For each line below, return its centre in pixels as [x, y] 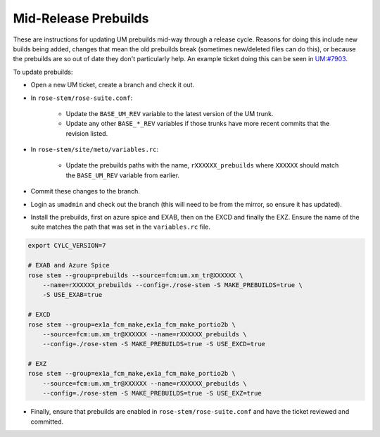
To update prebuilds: [43, 72]
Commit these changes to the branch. [85, 191]
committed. [47, 422]
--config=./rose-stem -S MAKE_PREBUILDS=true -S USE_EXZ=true [152, 393]
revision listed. [87, 133]
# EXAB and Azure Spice [69, 265]
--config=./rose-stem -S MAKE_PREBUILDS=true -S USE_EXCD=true [154, 344]
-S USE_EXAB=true [72, 295]
